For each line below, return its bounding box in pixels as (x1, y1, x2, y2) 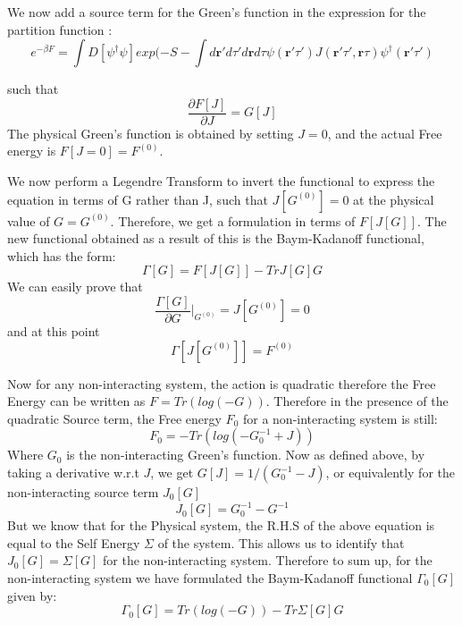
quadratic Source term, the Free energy (7, 409, 222, 427)
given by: (7, 586, 57, 604)
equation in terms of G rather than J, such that (7, 190, 268, 208)
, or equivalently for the (325, 463, 455, 482)
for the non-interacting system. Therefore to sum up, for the (103, 551, 433, 570)
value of (7, 211, 50, 230)
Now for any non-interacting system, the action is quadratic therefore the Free (7, 374, 436, 393)
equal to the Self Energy (7, 533, 140, 552)
